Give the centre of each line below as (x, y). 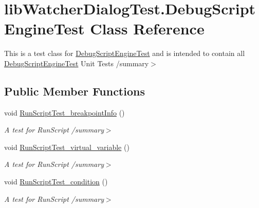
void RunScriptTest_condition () (56, 182)
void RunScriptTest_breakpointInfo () (64, 112)
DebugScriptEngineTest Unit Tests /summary (77, 63)
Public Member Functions (75, 91)
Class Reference (147, 29)
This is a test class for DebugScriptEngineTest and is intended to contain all (125, 53)
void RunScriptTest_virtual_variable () (67, 147)
